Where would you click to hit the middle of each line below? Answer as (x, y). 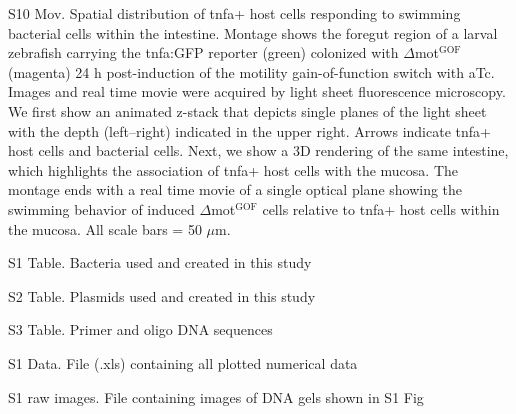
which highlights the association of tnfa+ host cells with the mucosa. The (233, 169)
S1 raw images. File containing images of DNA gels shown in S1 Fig (216, 396)
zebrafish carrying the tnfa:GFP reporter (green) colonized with (203, 52)
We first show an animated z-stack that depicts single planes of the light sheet (247, 110)
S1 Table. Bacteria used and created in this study (160, 262)
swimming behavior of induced (101, 208)
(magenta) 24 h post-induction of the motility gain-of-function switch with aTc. (251, 71)
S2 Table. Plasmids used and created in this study (162, 295)
